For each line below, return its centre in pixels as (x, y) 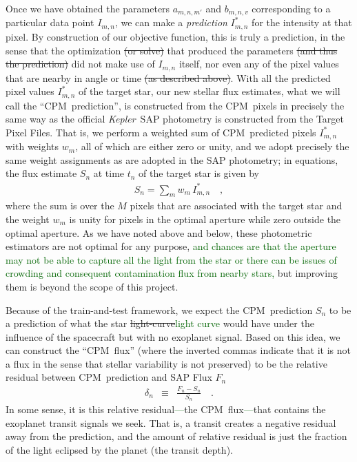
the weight (28, 219)
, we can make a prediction (171, 22)
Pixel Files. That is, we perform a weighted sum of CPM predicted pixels (161, 132)
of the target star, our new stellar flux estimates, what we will (210, 91)
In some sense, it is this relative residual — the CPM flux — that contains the (166, 409)
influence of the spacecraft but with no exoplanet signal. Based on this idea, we (173, 336)
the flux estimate (41, 173)
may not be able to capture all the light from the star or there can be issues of (171, 259)
